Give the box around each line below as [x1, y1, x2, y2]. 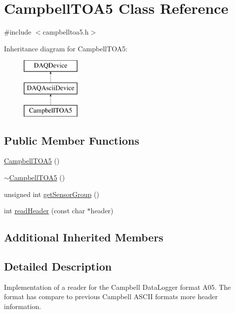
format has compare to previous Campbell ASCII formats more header [4, 291, 218, 302]
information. [4, 301, 41, 312]
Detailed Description [4, 259, 112, 274]
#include [4, 27, 32, 37]
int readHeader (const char [4, 205, 85, 216]
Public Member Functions [4, 132, 139, 148]
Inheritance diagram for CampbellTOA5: [4, 43, 128, 53]
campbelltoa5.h [42, 27, 89, 37]
